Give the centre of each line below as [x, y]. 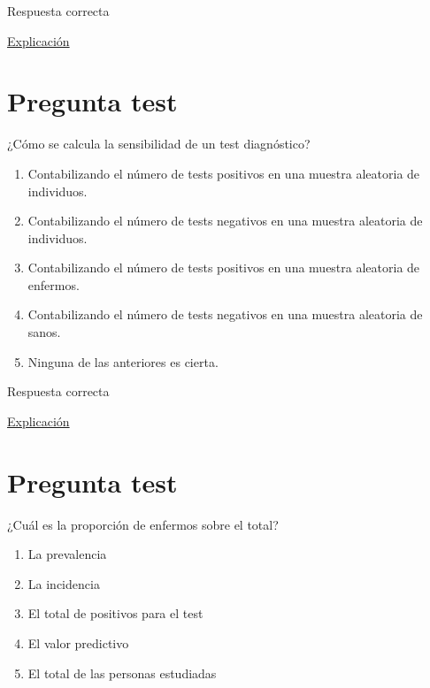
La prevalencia [67, 554]
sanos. [44, 332]
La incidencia [64, 583]
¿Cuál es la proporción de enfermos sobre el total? [143, 524]
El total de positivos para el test [115, 613]
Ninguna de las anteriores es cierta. [123, 361]
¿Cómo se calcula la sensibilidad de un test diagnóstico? [159, 144]
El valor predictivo [78, 642]
